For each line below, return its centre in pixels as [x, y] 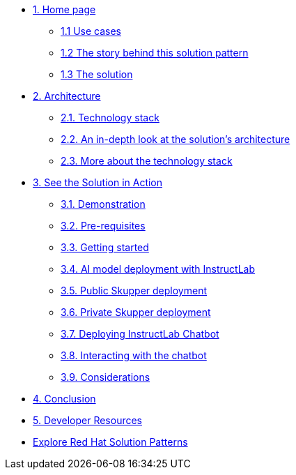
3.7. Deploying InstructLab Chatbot [140, 334]
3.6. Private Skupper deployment [136, 312]
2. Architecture [67, 96]
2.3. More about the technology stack [147, 161]
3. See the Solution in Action [98, 182]
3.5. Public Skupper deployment [134, 291]
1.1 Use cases [91, 31]
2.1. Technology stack [110, 118]
